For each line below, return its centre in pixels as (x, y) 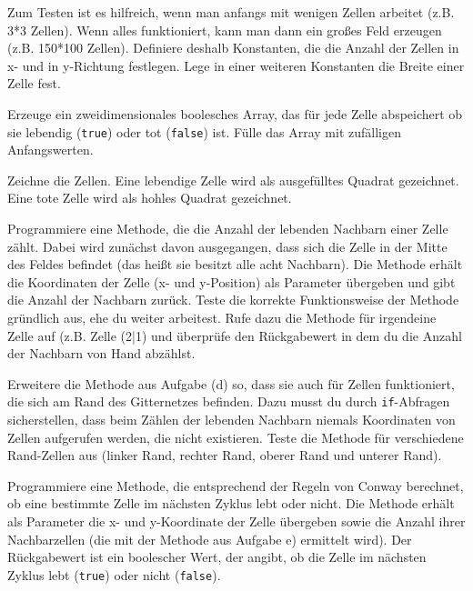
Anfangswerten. (50, 150)
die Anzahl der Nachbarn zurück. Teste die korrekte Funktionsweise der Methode (233, 300)
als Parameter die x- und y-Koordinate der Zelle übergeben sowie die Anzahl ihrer (236, 521)
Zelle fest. (34, 83)
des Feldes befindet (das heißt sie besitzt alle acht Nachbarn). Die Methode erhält (235, 264)
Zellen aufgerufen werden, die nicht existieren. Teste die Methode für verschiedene (236, 437)
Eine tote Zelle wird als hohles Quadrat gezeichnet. (150, 198)
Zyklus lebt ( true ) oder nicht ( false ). (114, 574)
